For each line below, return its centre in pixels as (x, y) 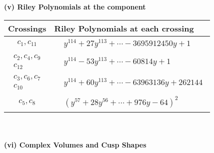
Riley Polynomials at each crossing (124, 28)
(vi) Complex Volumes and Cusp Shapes (75, 144)
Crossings (27, 28)
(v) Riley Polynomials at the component (75, 6)
